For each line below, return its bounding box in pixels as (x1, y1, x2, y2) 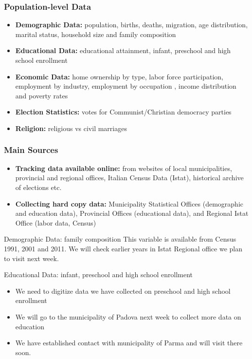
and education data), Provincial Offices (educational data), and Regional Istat (15, 208, 249, 218)
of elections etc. (15, 182, 62, 192)
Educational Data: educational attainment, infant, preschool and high (15, 45, 231, 56)
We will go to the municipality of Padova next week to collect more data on (15, 311, 241, 321)
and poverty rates (15, 90, 68, 100)
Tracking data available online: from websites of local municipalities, (15, 163, 232, 173)
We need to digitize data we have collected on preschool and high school (15, 285, 231, 296)
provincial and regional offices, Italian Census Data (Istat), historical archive (15, 172, 244, 183)
